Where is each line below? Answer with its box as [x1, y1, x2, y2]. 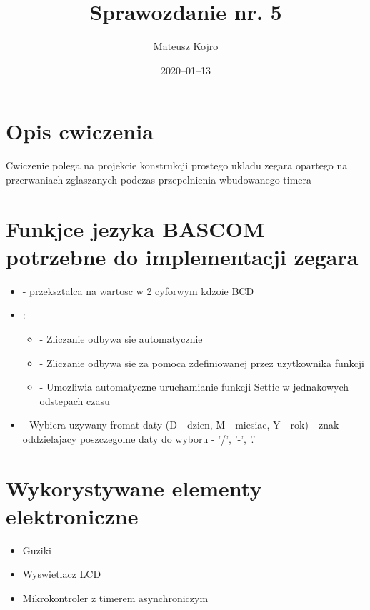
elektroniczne [6, 501, 139, 530]
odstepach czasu [39, 393, 110, 408]
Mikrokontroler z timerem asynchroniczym [22, 591, 209, 605]
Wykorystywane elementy [6, 473, 262, 502]
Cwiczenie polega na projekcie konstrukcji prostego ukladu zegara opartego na [6, 158, 348, 173]
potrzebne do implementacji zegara [6, 241, 359, 271]
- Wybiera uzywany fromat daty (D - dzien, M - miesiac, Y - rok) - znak [22, 417, 339, 432]
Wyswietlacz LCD [22, 566, 101, 581]
